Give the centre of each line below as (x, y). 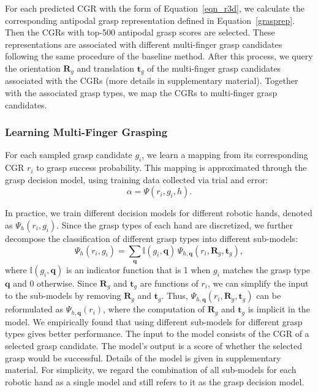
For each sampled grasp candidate (69, 155)
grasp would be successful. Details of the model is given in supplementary (143, 357)
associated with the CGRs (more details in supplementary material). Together (152, 81)
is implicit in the (279, 309)
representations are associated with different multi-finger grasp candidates (144, 44)
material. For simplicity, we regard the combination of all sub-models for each (151, 370)
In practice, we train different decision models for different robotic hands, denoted (159, 213)
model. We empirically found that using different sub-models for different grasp (154, 321)
